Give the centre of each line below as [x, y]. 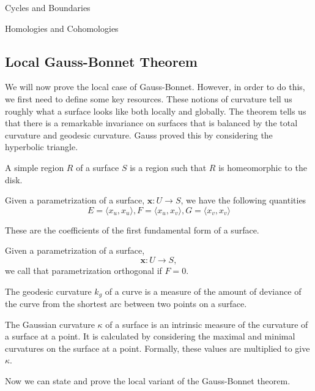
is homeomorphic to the [263, 167]
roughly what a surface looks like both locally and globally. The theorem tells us [156, 111]
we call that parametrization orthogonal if [83, 270]
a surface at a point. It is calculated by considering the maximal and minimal [150, 336]
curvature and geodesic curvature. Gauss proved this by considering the [139, 135]
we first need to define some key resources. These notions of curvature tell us [149, 98]
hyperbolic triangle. [42, 147]
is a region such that [168, 167]
